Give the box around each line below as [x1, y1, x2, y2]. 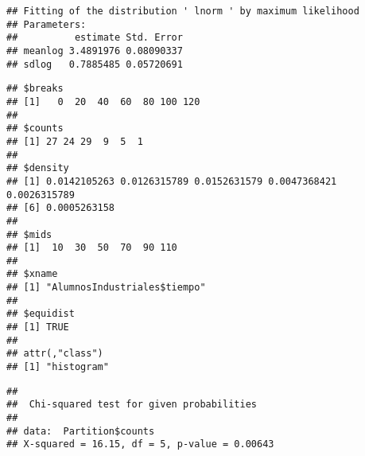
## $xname [6, 268, 58, 280]
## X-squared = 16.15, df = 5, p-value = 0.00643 [6, 438, 274, 450]
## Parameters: [6, 18, 87, 30]
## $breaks [6, 83, 64, 95]
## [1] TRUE [6, 322, 69, 333]
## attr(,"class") [6, 348, 103, 360]
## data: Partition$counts [6, 425, 155, 437]
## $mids [6, 228, 52, 240]
